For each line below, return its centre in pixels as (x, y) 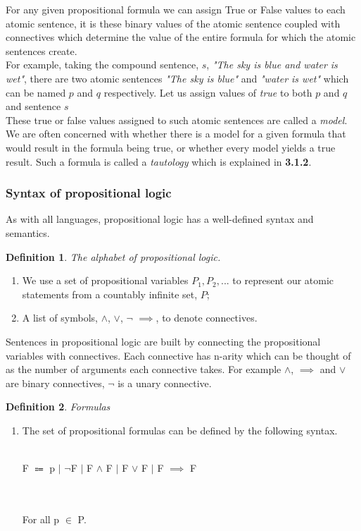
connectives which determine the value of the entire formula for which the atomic (181, 37)
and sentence (33, 106)
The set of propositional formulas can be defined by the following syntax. (180, 430)
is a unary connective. (165, 383)
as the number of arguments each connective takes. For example (144, 369)
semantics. (28, 232)
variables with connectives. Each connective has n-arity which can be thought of (178, 355)
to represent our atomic (283, 280)
